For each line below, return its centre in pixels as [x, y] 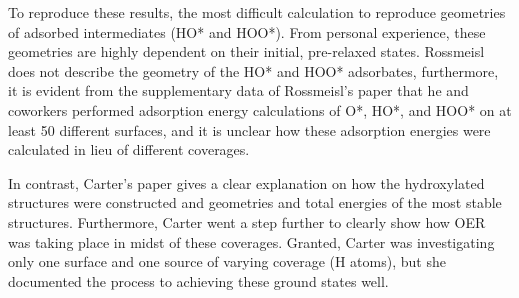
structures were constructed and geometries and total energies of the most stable [255, 202]
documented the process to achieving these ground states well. [198, 280]
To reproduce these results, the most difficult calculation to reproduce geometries [257, 12]
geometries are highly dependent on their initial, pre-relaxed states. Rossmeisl [246, 51]
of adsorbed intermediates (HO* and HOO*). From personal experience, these [247, 31]
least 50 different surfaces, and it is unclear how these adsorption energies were [249, 129]
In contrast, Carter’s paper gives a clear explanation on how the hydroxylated [246, 182]
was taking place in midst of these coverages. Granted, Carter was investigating [251, 241]
